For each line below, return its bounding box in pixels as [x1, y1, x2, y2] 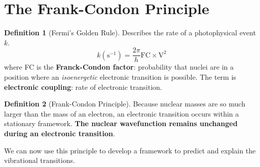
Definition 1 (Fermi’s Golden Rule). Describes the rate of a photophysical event [4, 27, 256, 38]
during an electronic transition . [4, 128, 115, 138]
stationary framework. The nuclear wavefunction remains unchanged [4, 118, 238, 129]
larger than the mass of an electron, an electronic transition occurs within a [4, 108, 239, 119]
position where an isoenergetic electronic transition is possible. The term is [4, 71, 236, 82]
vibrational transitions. [4, 155, 75, 165]
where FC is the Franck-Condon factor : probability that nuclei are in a [4, 62, 234, 72]
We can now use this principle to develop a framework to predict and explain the [4, 145, 256, 155]
